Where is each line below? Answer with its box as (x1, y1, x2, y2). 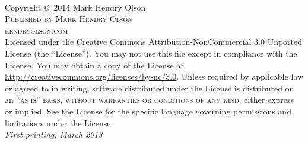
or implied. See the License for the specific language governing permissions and (5, 104, 291, 117)
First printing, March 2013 (5, 128, 103, 140)
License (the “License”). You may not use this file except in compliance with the (5, 47, 297, 59)
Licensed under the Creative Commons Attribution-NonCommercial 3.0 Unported (5, 35, 303, 48)
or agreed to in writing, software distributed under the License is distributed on (5, 81, 294, 94)
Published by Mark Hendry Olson (5, 12, 132, 25)
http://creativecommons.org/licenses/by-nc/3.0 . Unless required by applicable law (5, 70, 303, 83)
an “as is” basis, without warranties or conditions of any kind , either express (5, 93, 294, 106)
